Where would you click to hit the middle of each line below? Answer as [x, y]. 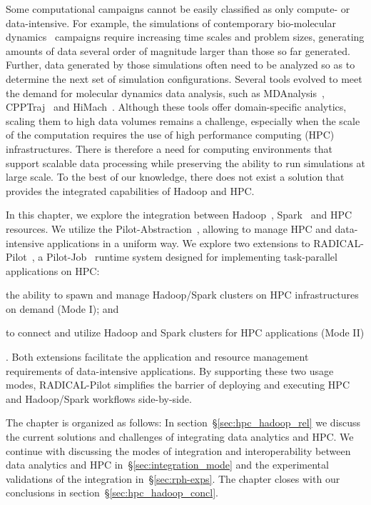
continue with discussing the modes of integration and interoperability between [178, 450]
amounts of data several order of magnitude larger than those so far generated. [178, 50]
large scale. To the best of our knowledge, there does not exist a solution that [175, 177]
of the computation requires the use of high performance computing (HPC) [170, 135]
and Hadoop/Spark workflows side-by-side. [99, 398]
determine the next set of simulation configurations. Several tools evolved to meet [184, 78]
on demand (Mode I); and [62, 308]
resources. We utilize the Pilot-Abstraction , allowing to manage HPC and [169, 228]
